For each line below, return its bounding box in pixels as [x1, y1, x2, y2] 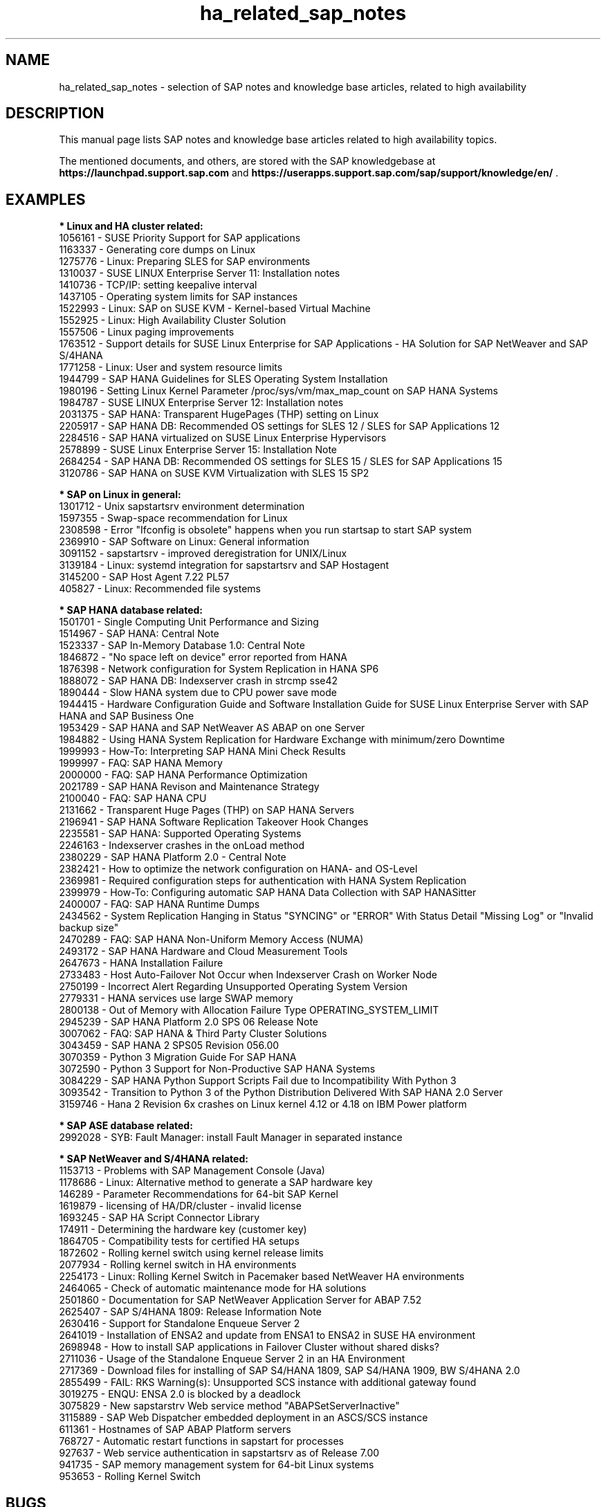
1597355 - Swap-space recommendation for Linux [59, 512, 288, 524]
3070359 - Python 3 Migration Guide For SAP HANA [59, 1051, 297, 1063]
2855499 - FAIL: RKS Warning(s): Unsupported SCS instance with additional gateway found [59, 1376, 477, 1389]
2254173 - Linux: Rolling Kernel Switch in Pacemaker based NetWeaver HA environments [59, 1270, 465, 1283]
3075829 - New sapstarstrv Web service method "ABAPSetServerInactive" [59, 1400, 400, 1412]
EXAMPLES [6, 190, 86, 208]
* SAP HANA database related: [59, 604, 203, 616]
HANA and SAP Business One [59, 710, 194, 722]
